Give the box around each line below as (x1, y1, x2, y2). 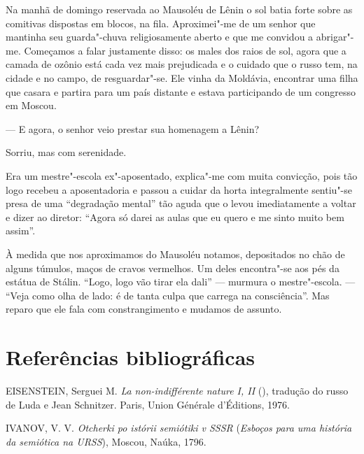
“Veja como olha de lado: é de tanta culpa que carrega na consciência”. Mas (6, 288, 330, 302)
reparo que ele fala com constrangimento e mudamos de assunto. (6, 302, 282, 316)
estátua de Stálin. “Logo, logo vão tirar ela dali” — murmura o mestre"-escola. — (6, 274, 356, 289)
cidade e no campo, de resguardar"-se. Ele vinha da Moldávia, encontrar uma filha (6, 70, 358, 85)
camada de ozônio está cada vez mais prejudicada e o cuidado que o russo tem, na (6, 57, 358, 71)
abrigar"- (316, 29, 354, 44)
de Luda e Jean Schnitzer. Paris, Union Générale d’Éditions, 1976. (6, 397, 290, 411)
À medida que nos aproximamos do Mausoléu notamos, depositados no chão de (6, 246, 345, 261)
